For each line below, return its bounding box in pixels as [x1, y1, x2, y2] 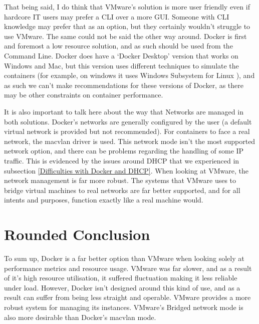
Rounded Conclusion [4, 224, 150, 244]
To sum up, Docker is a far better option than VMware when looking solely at [4, 253, 244, 263]
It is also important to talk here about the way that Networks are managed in [4, 106, 243, 116]
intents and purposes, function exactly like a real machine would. [4, 194, 203, 205]
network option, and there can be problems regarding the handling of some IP [4, 145, 244, 156]
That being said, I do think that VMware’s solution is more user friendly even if [4, 1, 250, 11]
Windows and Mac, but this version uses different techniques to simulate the [4, 60, 239, 70]
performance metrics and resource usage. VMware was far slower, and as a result [4, 262, 252, 273]
